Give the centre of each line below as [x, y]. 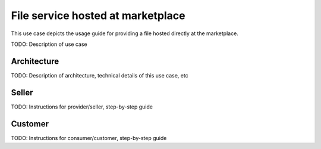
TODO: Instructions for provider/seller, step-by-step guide [82, 107]
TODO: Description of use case [49, 44]
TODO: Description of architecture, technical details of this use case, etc [100, 75]
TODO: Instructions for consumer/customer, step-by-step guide [89, 138]
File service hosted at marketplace [98, 15]
